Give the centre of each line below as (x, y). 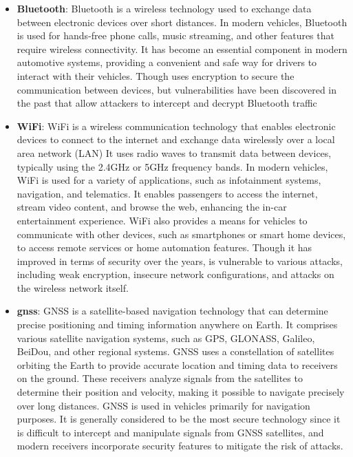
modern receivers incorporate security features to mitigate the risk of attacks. (180, 446)
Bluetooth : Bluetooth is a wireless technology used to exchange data (164, 8)
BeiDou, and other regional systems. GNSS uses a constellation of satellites (175, 351)
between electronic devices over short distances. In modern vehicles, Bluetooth (182, 22)
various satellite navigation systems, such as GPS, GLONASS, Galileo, (166, 338)
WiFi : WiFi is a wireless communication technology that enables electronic (176, 126)
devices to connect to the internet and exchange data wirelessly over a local (176, 139)
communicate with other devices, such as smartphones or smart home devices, (181, 234)
